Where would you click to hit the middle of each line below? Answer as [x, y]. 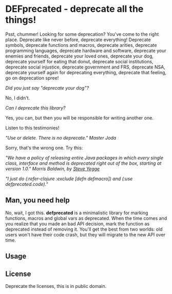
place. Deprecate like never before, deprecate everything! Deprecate [78, 40]
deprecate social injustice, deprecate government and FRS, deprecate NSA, [85, 67]
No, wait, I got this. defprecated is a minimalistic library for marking [77, 213]
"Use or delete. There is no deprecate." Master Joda [61, 137]
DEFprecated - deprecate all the [74, 9]
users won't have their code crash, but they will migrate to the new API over [85, 234]
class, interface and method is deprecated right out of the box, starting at [83, 163]
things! [21, 20]
